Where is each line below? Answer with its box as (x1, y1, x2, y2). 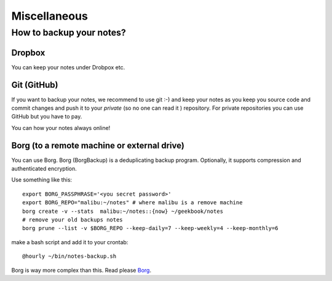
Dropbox (11, 47, 45, 58)
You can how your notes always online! (11, 124, 111, 131)
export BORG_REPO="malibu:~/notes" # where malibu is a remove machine (22, 199, 243, 206)
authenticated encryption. (11, 165, 77, 172)
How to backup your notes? (11, 27, 126, 38)
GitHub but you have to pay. (11, 113, 82, 120)
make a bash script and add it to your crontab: (11, 238, 128, 245)
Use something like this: (11, 176, 73, 183)
